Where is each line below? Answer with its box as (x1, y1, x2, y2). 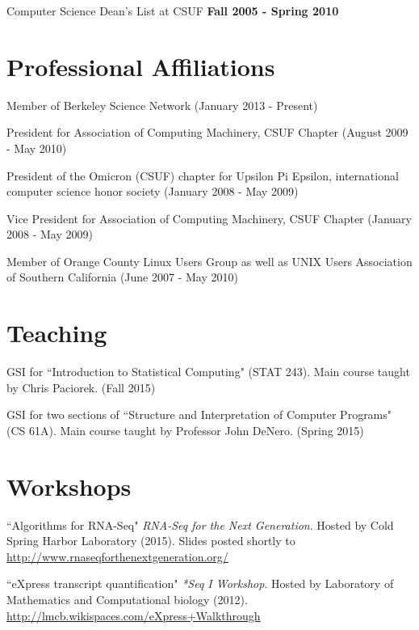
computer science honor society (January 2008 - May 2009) (6, 183, 299, 200)
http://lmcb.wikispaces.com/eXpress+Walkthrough (6, 607, 261, 624)
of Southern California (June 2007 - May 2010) (6, 268, 238, 285)
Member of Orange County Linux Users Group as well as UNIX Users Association (6, 252, 413, 269)
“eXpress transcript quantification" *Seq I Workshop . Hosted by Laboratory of (6, 575, 394, 592)
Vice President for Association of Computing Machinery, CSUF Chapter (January (6, 209, 412, 226)
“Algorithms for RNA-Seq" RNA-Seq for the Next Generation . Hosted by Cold (6, 516, 394, 533)
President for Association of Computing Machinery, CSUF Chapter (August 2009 (6, 124, 409, 141)
